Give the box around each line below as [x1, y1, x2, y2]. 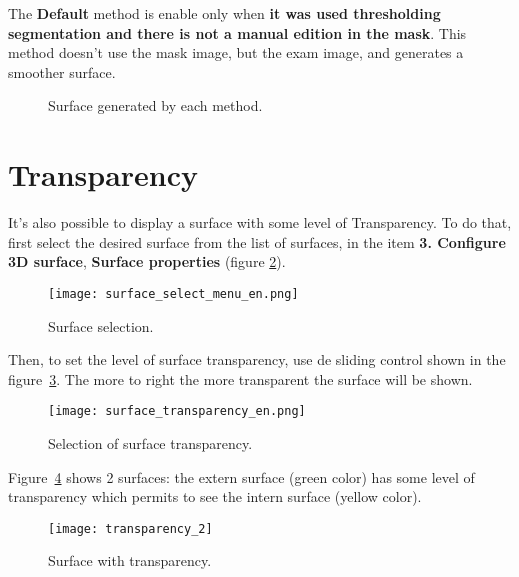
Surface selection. [48, 315, 154, 336]
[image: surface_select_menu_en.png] [48, 286, 299, 301]
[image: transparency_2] [48, 521, 213, 536]
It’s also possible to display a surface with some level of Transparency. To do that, [8, 212, 512, 233]
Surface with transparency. [48, 550, 212, 571]
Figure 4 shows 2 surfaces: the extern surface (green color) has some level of [8, 466, 475, 487]
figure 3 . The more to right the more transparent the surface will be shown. [8, 368, 473, 389]
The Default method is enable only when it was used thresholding [8, 3, 441, 23]
